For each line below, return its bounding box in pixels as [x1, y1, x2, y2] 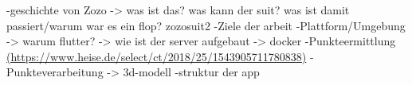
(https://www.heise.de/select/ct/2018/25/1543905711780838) [6, 48, 307, 64]
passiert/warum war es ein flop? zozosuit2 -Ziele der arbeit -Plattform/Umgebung [6, 17, 406, 33]
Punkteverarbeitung [6, 64, 104, 80]
